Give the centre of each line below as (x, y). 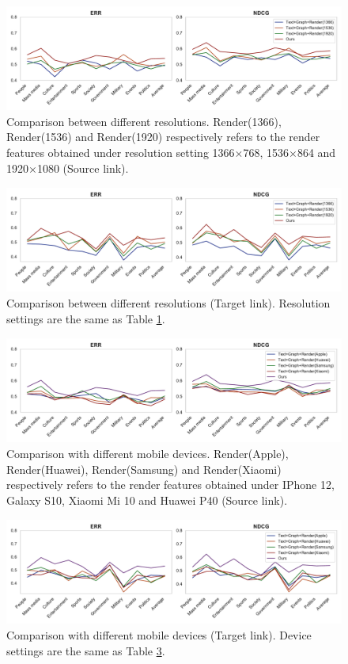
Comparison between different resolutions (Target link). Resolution (168, 303)
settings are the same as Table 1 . (86, 318)
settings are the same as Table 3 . (86, 651)
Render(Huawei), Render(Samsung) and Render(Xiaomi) (144, 469)
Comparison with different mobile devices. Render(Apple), (148, 454)
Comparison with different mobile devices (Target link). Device (159, 635)
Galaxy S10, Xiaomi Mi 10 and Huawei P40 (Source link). (147, 500)
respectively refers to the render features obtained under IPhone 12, (170, 485)
